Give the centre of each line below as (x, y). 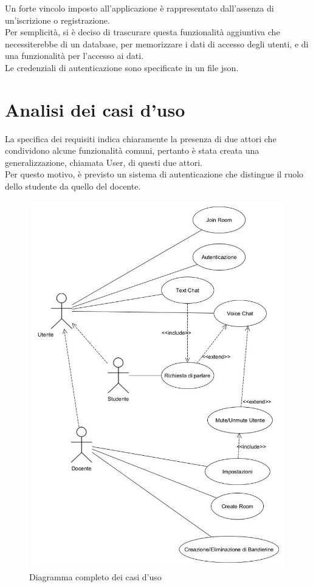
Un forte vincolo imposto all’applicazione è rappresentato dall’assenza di (139, 8)
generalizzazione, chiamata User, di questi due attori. (104, 162)
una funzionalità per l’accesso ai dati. (74, 56)
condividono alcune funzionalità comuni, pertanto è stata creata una (132, 150)
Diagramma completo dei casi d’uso (95, 576)
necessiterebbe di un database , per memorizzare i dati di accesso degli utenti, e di (157, 43)
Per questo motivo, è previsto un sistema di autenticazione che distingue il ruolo (154, 174)
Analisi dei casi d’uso (95, 109)
